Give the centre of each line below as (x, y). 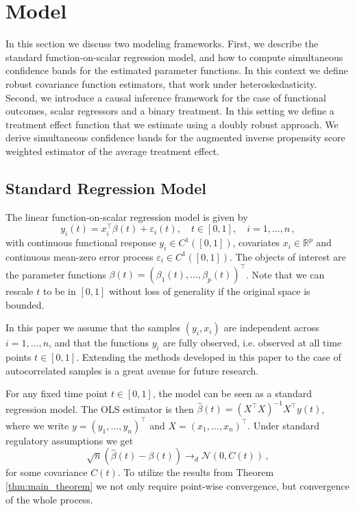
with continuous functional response (81, 242)
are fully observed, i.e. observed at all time (252, 343)
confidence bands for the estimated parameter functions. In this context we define (177, 70)
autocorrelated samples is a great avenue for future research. (132, 370)
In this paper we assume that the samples (93, 328)
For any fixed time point (57, 393)
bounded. (25, 304)
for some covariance (47, 472)
